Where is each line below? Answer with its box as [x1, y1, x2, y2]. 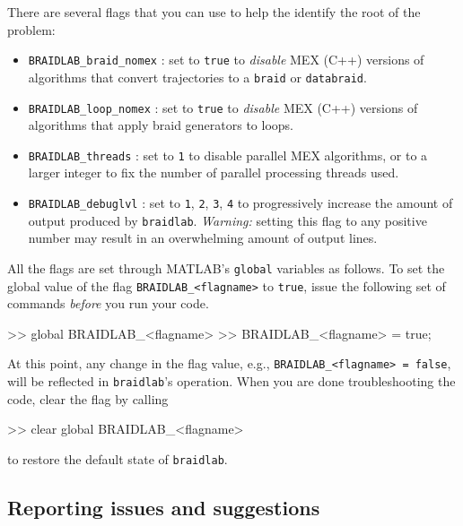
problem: [7, 20, 56, 39]
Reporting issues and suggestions [7, 493, 320, 521]
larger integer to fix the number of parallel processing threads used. [28, 163, 399, 182]
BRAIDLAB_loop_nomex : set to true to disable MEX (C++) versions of [28, 98, 418, 116]
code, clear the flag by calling [7, 389, 169, 408]
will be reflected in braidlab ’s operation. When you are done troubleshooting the [7, 372, 456, 391]
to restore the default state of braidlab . [7, 449, 228, 468]
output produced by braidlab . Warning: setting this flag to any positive [28, 211, 427, 229]
